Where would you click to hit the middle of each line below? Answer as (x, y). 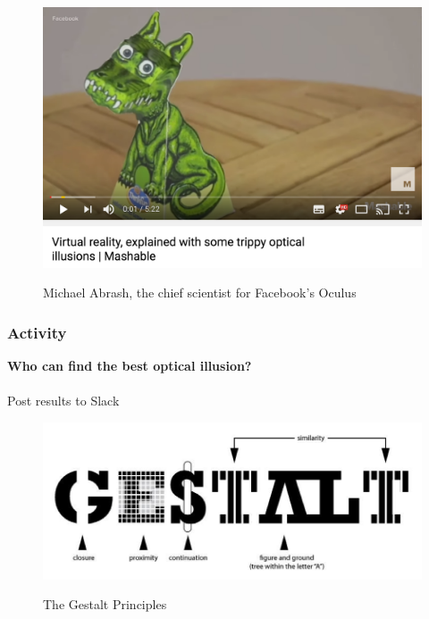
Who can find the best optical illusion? (130, 365)
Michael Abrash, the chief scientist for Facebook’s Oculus (200, 293)
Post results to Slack (63, 401)
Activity (37, 332)
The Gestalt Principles (105, 604)
